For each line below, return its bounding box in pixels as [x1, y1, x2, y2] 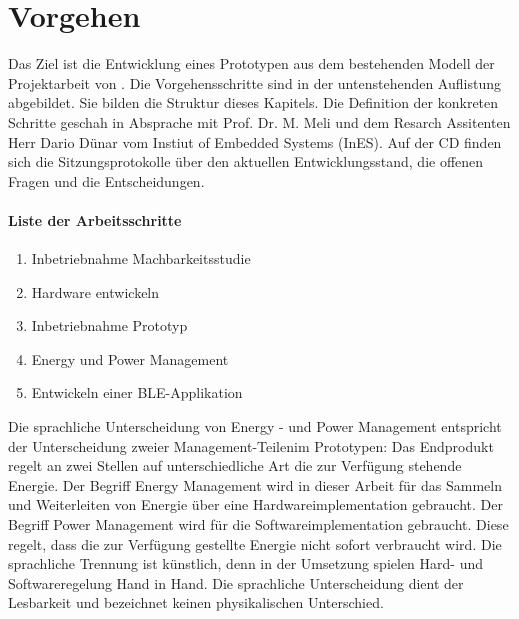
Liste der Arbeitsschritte [8, 209, 182, 230]
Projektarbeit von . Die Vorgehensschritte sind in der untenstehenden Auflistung [8, 72, 501, 93]
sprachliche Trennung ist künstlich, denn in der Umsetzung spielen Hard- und [8, 553, 484, 574]
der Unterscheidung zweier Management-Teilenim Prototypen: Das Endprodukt [8, 435, 494, 456]
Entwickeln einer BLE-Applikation [31, 382, 243, 403]
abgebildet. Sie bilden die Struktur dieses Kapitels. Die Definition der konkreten [8, 92, 499, 113]
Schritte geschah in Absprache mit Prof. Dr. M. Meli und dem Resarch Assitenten [8, 111, 511, 132]
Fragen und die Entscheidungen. [8, 170, 205, 191]
